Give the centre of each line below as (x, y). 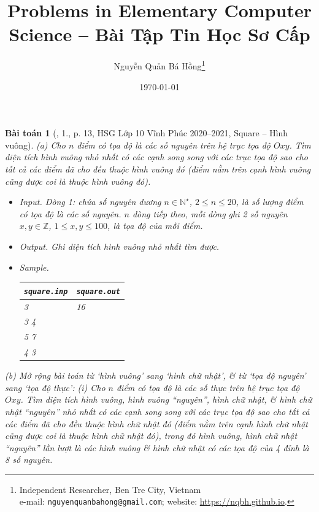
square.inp (46, 291)
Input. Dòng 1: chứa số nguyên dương (90, 202)
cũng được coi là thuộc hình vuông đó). (78, 181)
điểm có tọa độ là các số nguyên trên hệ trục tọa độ (174, 145)
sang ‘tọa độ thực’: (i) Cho (55, 387)
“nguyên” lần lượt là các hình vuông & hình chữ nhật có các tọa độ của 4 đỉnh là (157, 447)
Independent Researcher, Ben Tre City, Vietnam (110, 489)
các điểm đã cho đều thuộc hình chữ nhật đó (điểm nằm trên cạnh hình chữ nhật (156, 423)
